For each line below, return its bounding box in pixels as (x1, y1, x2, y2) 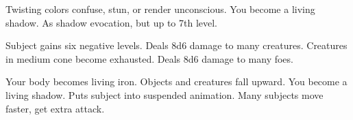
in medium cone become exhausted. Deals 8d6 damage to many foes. (5, 51, 293, 65)
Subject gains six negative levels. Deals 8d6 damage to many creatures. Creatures (5, 38, 348, 52)
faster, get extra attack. (5, 101, 105, 115)
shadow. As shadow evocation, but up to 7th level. (5, 15, 218, 29)
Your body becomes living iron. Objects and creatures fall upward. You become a (5, 74, 348, 89)
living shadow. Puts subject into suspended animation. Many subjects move (5, 87, 324, 102)
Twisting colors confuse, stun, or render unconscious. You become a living (5, 2, 315, 16)
